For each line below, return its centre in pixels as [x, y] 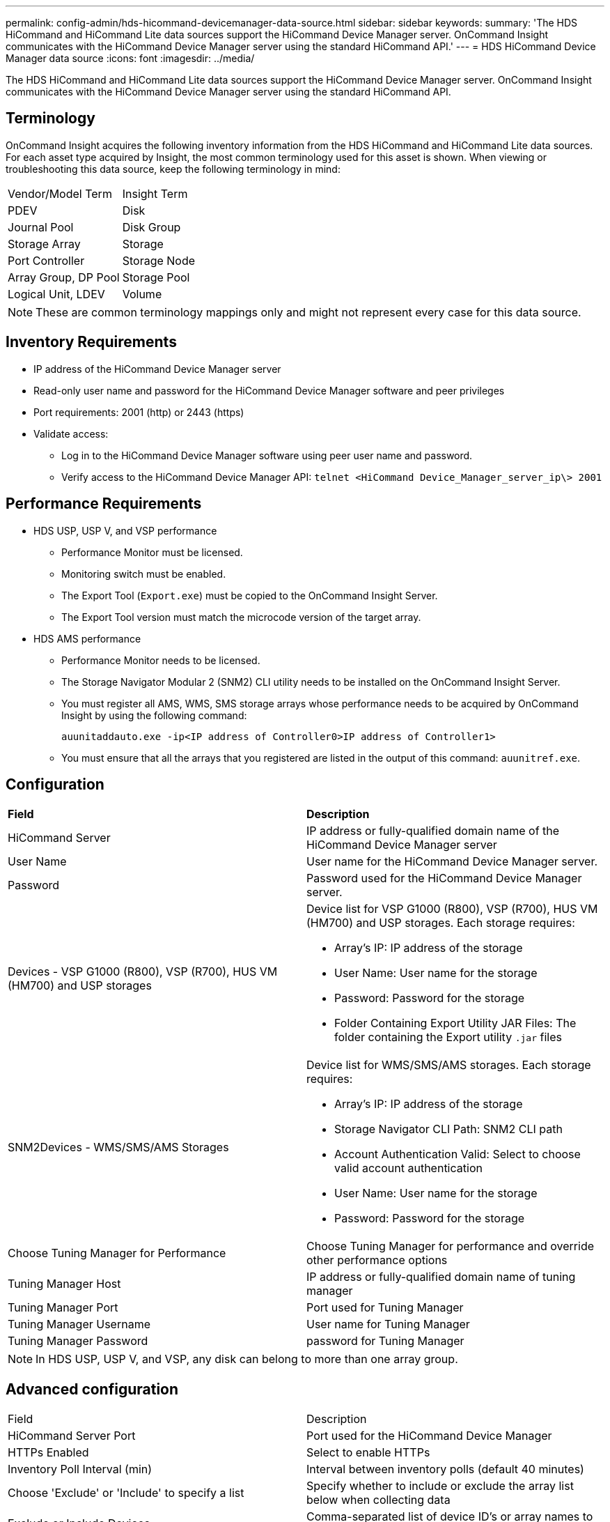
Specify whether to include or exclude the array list [440, 1486]
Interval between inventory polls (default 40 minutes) [445, 1469]
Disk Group [151, 227]
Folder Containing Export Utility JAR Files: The [455, 1023]
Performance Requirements [104, 504]
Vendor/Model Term [60, 193]
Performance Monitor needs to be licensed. [161, 660]
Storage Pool [156, 277]
